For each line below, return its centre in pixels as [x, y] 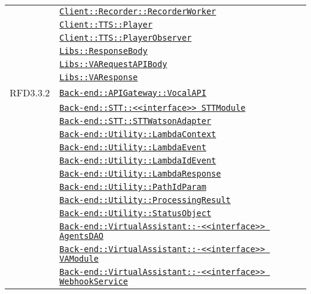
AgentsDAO [82, 236]
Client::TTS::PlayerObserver [126, 38]
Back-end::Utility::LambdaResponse [140, 174]
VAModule [79, 259]
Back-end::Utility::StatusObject [135, 213]
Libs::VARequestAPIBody [113, 64]
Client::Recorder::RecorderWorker [138, 11]
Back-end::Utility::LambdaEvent [133, 147]
